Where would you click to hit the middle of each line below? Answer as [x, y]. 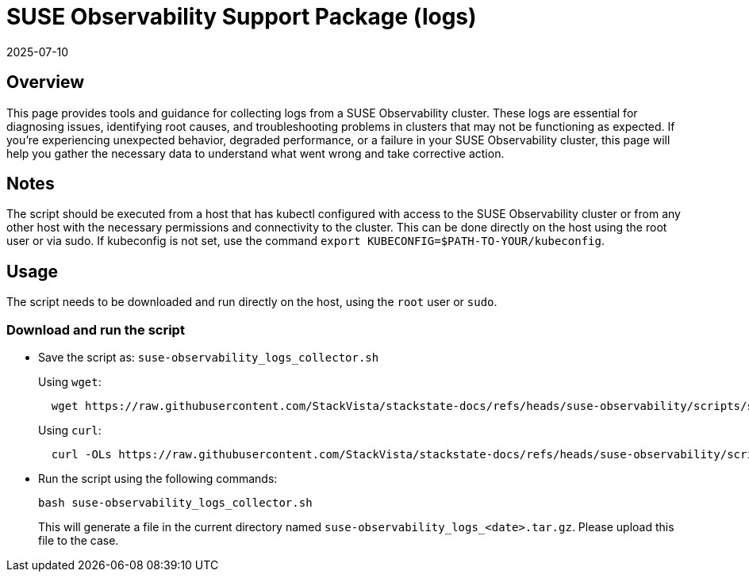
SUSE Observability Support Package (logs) [242, 17]
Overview [46, 82]
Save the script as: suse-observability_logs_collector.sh [209, 358]
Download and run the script [96, 329]
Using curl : [70, 431]
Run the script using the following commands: [158, 479]
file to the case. [79, 541]
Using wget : [70, 382]
